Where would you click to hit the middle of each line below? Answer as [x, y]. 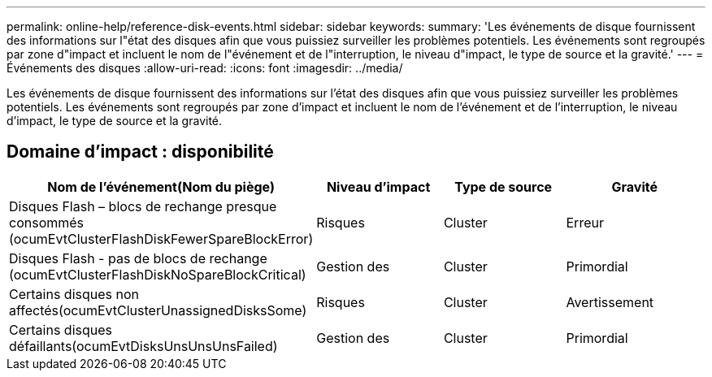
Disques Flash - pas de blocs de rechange [138, 258]
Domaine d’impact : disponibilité [140, 152]
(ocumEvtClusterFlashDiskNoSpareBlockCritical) [158, 274]
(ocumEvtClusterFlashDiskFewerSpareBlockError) [161, 238]
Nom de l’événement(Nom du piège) [161, 186]
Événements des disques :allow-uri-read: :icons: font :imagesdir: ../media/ [205, 68]
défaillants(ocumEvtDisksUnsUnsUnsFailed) [143, 346]
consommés [47, 222]
